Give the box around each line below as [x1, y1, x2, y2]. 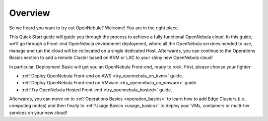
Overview [9, 7, 50, 18]
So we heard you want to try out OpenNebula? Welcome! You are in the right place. [9, 25, 179, 31]
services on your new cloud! [9, 110, 67, 116]
